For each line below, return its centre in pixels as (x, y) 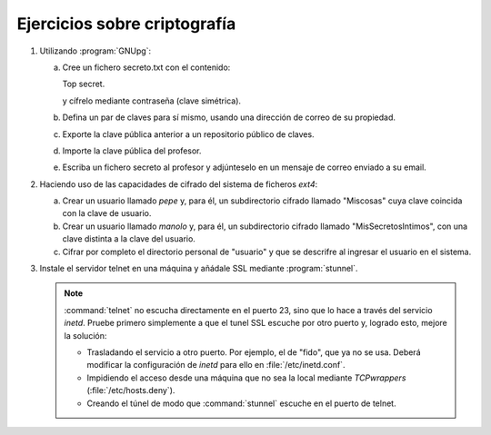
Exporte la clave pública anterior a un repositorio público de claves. (188, 134)
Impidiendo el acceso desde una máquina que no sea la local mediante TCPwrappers (246, 378)
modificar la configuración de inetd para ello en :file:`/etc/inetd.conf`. (216, 365)
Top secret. (84, 84)
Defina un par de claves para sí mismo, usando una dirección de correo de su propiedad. (229, 117)
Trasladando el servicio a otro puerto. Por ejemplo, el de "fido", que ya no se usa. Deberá (254, 352)
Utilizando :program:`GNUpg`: (95, 51)
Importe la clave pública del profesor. (132, 151)
